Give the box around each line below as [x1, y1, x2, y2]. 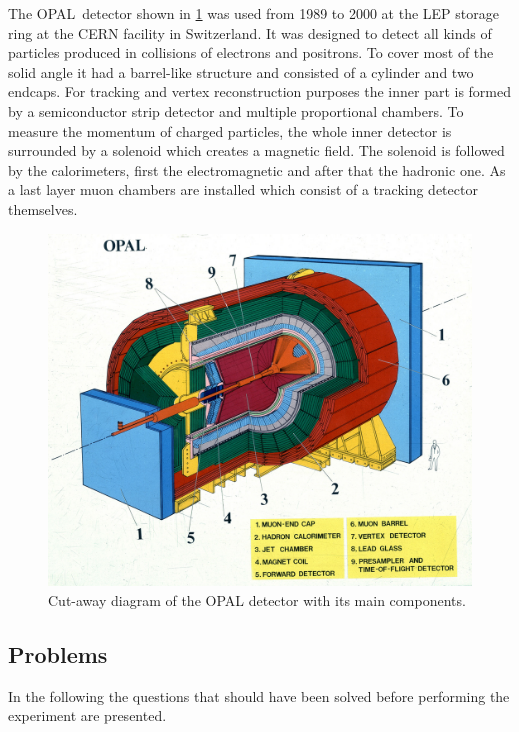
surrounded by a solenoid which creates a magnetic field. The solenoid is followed [8, 140, 505, 161]
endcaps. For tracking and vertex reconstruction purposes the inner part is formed [8, 81, 512, 102]
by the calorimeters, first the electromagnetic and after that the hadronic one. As [8, 159, 506, 180]
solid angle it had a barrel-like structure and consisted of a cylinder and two [8, 61, 474, 82]
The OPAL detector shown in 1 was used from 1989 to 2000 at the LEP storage [8, 3, 499, 23]
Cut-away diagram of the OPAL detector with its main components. [48, 589, 466, 610]
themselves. [8, 198, 78, 219]
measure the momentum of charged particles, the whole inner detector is [8, 120, 452, 141]
